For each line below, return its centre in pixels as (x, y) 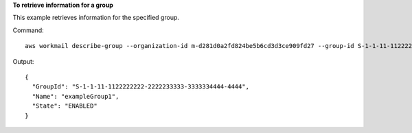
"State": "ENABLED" (65, 106)
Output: (23, 61)
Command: (28, 30)
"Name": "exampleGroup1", (76, 96)
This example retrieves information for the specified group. (96, 18)
